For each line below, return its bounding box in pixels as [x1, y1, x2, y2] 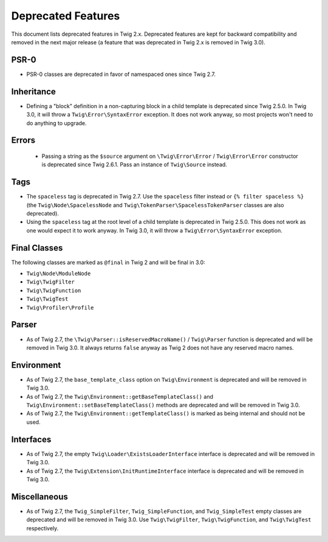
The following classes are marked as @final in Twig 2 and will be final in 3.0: [11, 259, 206, 266]
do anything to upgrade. [26, 119, 87, 127]
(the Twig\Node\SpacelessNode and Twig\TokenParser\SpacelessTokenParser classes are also [26, 201, 284, 209]
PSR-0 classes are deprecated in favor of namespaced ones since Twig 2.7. [26, 70, 216, 78]
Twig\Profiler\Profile [26, 304, 94, 311]
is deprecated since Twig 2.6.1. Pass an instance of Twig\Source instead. [41, 161, 227, 168]
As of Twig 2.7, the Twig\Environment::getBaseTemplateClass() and [26, 393, 214, 400]
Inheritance [11, 86, 56, 97]
